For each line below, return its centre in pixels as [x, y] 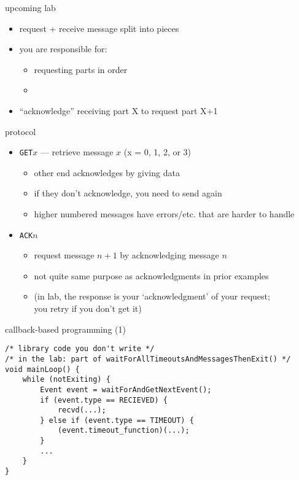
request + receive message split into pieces [99, 28]
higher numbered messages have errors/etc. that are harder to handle [164, 214]
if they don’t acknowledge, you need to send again [128, 193]
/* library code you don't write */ [80, 349]
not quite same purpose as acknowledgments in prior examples [151, 275]
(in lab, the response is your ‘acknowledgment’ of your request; [152, 296]
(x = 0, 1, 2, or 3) [157, 152]
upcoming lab [30, 7]
